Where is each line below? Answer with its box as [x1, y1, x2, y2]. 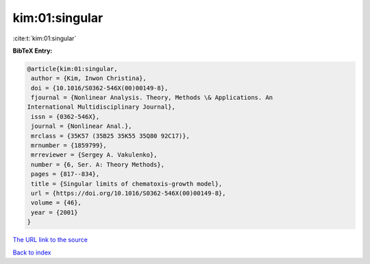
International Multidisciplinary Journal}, [27, 103, 176, 111]
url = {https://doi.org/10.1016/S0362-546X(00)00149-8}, [31, 189, 226, 197]
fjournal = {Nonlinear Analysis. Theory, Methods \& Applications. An [31, 94, 273, 102]
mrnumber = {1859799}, [31, 142, 108, 150]
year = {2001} [31, 209, 78, 216]
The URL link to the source [12, 236, 88, 244]
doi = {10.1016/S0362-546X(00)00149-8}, [31, 84, 169, 92]
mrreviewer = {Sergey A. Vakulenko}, [31, 151, 158, 159]
